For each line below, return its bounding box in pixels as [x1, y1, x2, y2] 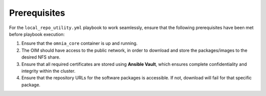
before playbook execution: [9, 31, 65, 37]
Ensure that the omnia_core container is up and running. [21, 40, 138, 46]
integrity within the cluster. [21, 68, 76, 74]
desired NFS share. [21, 54, 61, 60]
